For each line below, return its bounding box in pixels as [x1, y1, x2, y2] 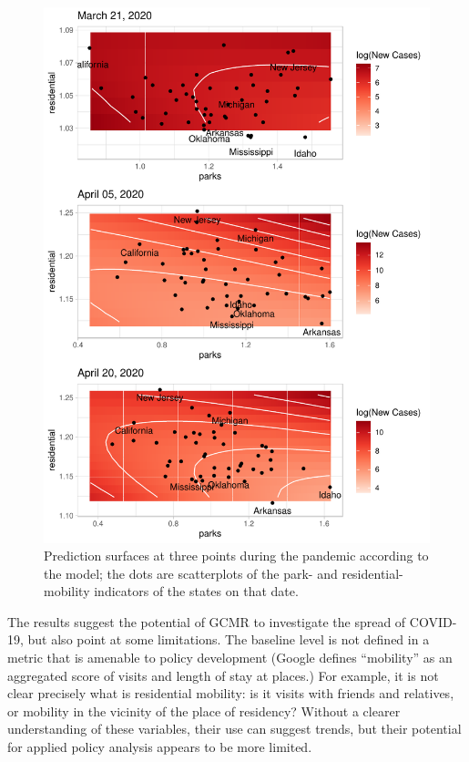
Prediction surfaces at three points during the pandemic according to [44, 546, 429, 565]
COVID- [409, 612, 457, 631]
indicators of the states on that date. [94, 582, 299, 601]
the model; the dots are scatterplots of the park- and [44, 563, 338, 582]
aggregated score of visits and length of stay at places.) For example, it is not [7, 665, 439, 685]
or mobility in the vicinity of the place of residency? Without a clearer [7, 701, 401, 720]
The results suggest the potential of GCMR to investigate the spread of [7, 612, 406, 631]
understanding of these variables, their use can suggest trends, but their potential [7, 719, 462, 738]
